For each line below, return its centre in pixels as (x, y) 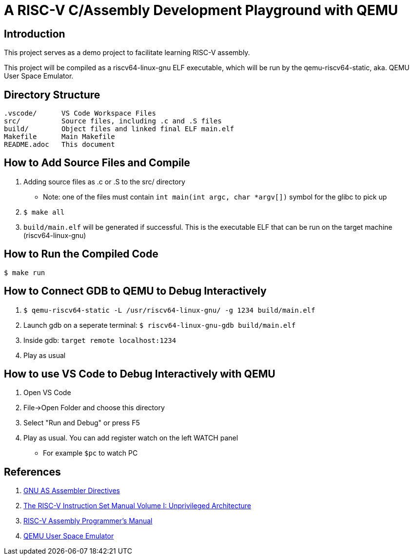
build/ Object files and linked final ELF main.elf (119, 129)
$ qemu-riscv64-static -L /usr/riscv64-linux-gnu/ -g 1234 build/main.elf (169, 310)
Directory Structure (52, 95)
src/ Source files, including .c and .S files (113, 121)
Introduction (35, 34)
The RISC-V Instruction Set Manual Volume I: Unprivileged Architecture (138, 506)
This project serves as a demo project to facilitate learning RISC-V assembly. (127, 53)
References (32, 472)
